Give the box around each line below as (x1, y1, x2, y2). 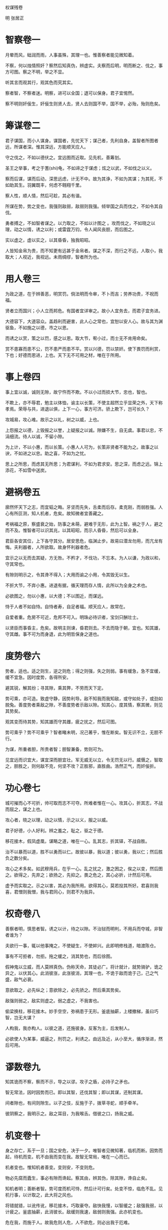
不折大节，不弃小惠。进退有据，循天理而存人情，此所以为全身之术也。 (5, 582, 150, 588)
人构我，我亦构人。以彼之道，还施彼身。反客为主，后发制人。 (5, 1025, 132, 1031)
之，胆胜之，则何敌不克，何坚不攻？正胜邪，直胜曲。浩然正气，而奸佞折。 (5, 763, 158, 769)
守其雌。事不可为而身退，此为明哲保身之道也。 (5, 631, 101, 637)
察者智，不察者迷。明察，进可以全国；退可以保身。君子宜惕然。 (5, 90, 136, 96)
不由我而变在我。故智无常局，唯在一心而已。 (39, 1154, 132, 1160)
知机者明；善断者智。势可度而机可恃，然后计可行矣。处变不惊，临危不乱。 (5, 1185, 158, 1192)
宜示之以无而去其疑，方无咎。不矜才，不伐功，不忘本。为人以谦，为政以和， (5, 554, 163, 560)
